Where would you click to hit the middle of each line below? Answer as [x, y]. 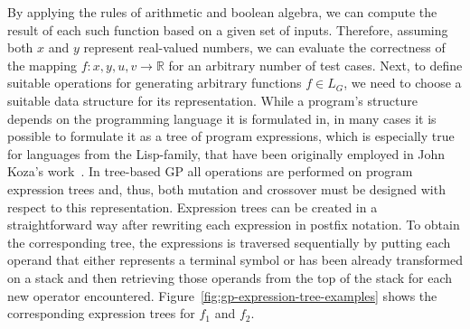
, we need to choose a [403, 83]
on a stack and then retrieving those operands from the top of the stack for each [230, 277]
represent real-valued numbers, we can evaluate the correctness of [264, 47]
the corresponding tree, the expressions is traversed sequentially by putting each [229, 242]
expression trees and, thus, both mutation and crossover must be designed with [226, 188]
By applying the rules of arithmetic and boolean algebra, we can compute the [222, 12]
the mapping [42, 65]
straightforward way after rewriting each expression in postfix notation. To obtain [234, 225]
